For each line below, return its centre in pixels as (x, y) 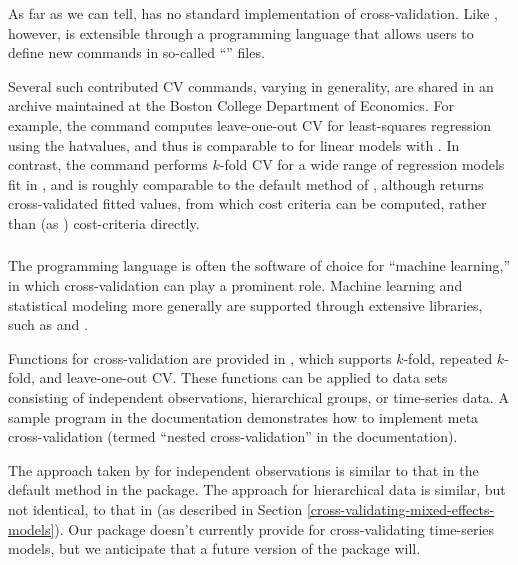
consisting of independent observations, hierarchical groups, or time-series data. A (258, 397)
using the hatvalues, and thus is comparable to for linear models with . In (234, 144)
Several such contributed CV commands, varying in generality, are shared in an (251, 85)
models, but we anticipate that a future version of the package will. (214, 548)
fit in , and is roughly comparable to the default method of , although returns (246, 183)
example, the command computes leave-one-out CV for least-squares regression (250, 124)
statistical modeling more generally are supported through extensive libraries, (245, 304)
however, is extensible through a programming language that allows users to (241, 32)
